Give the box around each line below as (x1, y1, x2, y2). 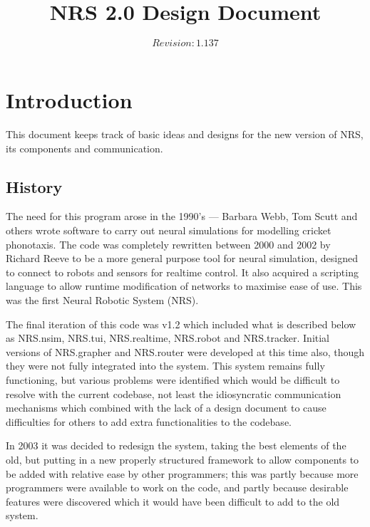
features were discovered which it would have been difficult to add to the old (6, 494, 340, 508)
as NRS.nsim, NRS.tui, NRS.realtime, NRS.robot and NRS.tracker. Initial (6, 330, 330, 345)
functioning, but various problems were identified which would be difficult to (6, 372, 340, 387)
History (6, 175, 63, 197)
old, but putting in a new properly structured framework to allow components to (6, 452, 359, 466)
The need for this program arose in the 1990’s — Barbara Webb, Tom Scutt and (6, 209, 358, 224)
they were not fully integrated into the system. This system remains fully (6, 358, 325, 373)
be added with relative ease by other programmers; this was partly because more (6, 466, 359, 481)
